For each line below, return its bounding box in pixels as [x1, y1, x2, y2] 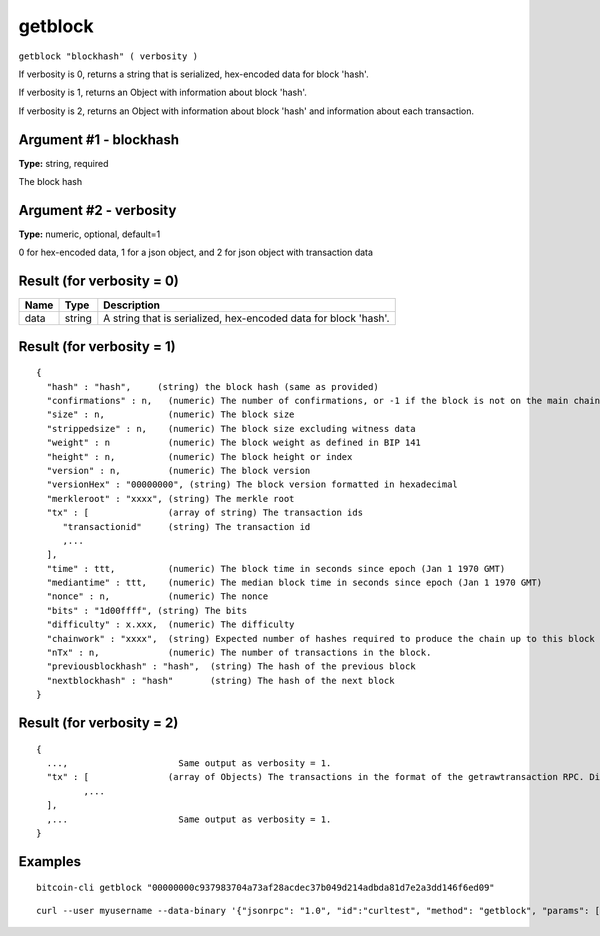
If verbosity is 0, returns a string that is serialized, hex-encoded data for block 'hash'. [18, 68, 369, 80]
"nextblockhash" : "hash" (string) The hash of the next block [46, 675, 395, 686]
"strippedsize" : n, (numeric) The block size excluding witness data [46, 423, 416, 434]
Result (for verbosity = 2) [18, 715, 179, 732]
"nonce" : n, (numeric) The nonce [46, 591, 269, 602]
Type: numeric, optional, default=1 [18, 228, 161, 240]
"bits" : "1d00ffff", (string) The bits [46, 605, 248, 616]
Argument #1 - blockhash [18, 131, 180, 148]
